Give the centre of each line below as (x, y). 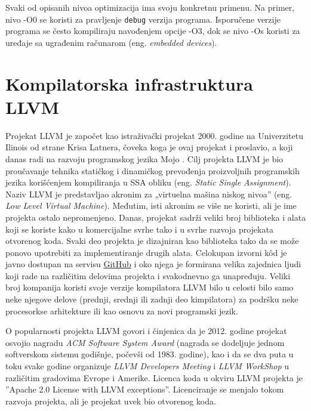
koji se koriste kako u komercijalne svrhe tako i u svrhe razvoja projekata (139, 229)
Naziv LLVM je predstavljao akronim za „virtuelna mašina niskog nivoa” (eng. (149, 194)
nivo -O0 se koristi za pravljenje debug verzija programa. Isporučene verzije (143, 19)
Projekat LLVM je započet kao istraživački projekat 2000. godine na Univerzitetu (155, 135)
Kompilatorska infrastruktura (129, 83)
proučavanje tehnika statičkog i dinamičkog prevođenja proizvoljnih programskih (153, 170)
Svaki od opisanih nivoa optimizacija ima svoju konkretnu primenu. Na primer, (150, 7)
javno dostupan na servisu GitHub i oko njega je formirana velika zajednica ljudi (153, 264)
